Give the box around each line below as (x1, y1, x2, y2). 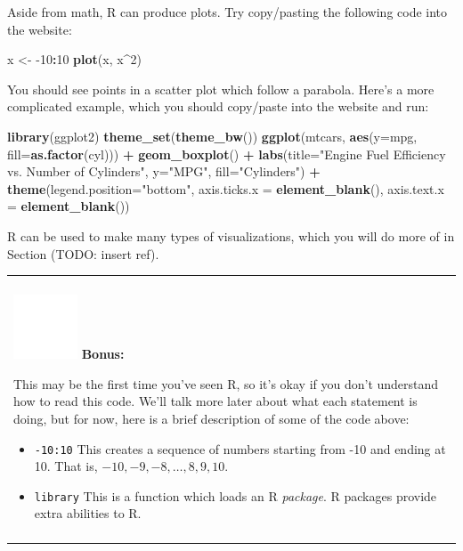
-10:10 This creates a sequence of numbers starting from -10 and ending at (34, 439, 446, 458)
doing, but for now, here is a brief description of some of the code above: (13, 409, 410, 427)
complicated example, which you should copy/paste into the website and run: (7, 97, 429, 116)
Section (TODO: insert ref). (7, 244, 159, 263)
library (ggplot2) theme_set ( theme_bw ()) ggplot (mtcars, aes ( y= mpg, (7, 126, 418, 145)
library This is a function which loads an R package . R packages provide (34, 486, 437, 505)
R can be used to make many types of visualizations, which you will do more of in (7, 226, 455, 245)
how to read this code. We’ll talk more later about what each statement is (13, 392, 418, 410)
